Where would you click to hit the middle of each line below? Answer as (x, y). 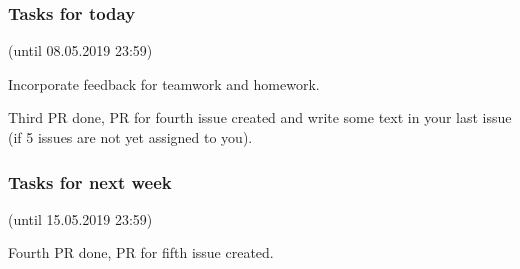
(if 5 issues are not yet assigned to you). (130, 137)
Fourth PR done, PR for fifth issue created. (141, 252)
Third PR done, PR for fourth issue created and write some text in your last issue (260, 117)
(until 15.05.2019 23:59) (80, 218)
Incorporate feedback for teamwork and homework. (164, 83)
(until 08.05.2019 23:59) (80, 50)
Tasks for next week (90, 181)
